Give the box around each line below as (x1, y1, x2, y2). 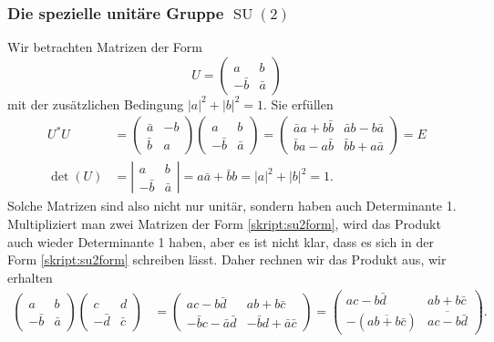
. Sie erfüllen (263, 94, 334, 113)
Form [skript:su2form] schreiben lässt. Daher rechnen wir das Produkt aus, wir (7, 250, 447, 269)
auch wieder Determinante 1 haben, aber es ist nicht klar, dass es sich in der (7, 232, 434, 251)
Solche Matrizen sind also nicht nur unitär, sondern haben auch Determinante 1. (7, 196, 457, 215)
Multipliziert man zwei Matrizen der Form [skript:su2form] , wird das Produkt (7, 214, 441, 233)
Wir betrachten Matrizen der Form (7, 37, 202, 57)
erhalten (7, 267, 53, 286)
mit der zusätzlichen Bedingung (7, 94, 184, 113)
